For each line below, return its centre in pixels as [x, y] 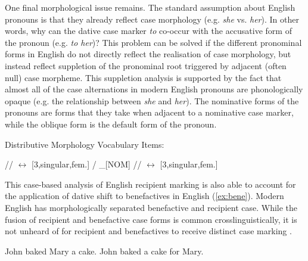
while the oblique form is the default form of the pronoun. [111, 124]
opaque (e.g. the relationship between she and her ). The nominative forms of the [152, 100]
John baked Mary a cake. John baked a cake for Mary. [104, 251]
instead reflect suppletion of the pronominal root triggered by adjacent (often [146, 65]
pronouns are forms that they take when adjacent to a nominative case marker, [149, 112]
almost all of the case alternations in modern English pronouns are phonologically [154, 89]
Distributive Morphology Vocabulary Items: [85, 144]
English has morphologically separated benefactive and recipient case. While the [151, 207]
